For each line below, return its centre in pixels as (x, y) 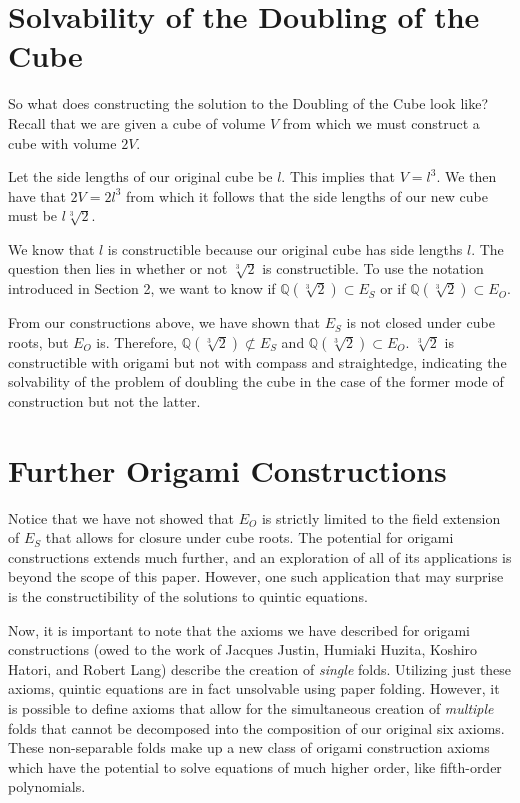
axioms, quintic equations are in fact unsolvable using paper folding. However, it (254, 688)
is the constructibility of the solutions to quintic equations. (188, 595)
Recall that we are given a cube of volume (137, 122)
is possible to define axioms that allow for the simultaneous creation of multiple (251, 707)
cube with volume (62, 142)
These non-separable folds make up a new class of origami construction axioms (249, 747)
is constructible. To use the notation (373, 268)
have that (37, 195)
